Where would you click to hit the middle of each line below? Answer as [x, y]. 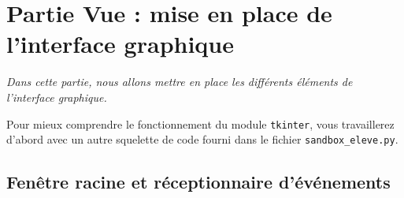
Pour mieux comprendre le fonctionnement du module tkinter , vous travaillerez [200, 123]
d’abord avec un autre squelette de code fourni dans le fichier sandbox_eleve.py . [202, 139]
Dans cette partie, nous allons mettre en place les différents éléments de [180, 82]
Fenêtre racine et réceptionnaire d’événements [198, 182]
